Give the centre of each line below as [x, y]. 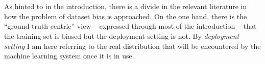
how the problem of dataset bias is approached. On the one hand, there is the [126, 16]
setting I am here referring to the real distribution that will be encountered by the [132, 46]
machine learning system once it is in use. [69, 56]
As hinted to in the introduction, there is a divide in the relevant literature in [126, 6]
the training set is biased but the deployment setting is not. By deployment [122, 36]
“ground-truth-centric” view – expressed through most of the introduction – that [130, 26]
